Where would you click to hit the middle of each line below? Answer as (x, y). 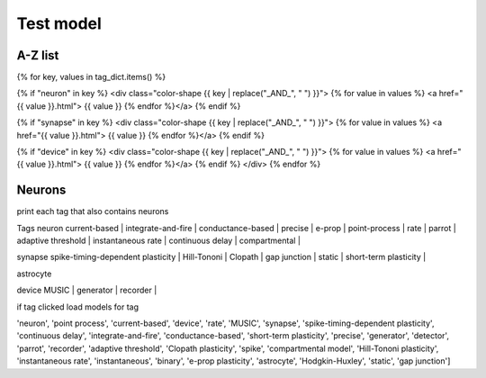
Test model (59, 23)
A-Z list (38, 55)
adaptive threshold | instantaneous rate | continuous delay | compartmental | (159, 241)
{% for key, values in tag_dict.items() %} (91, 77)
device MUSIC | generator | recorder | (87, 290)
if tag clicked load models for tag (78, 307)
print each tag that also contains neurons (93, 211)
